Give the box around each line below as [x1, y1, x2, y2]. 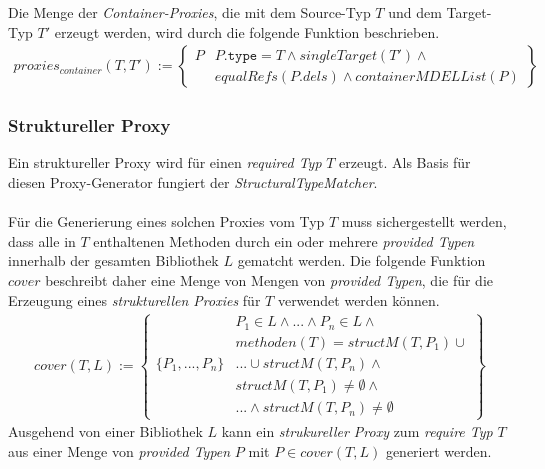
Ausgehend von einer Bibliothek [8, 421, 203, 442]
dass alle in [8, 230, 76, 251]
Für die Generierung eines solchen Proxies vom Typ [8, 211, 325, 232]
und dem [388, 2, 442, 22]
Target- [446, 2, 492, 22]
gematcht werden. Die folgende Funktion [237, 250, 486, 271]
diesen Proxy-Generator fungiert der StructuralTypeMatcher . [8, 172, 378, 193]
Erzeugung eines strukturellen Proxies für [8, 289, 261, 310]
